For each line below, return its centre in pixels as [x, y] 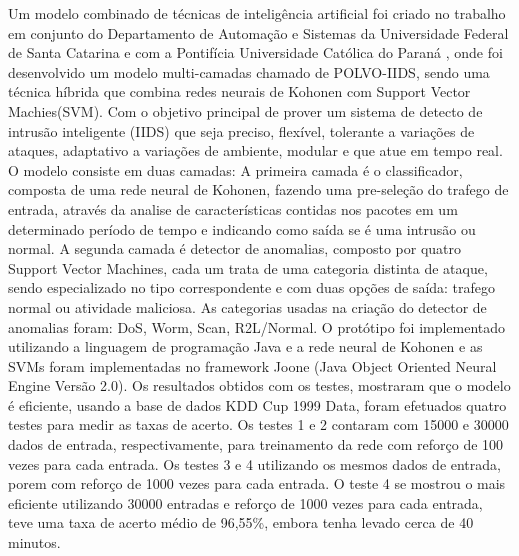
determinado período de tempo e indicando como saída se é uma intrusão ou [242, 228]
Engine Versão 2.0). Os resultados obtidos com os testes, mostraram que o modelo [259, 385]
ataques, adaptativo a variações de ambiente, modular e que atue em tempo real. [255, 150]
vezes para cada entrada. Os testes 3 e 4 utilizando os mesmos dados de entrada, [254, 463]
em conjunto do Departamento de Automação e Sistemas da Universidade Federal [258, 32]
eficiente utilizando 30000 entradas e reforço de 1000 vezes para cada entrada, [245, 502]
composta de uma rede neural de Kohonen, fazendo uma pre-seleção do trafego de [258, 189]
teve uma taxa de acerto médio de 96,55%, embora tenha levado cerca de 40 [241, 522]
